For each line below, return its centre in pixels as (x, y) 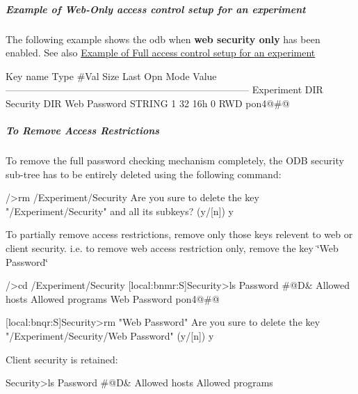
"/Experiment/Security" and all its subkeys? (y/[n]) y (120, 211)
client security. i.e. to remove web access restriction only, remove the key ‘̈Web (172, 248)
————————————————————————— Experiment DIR (164, 89)
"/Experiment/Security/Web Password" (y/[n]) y (110, 336)
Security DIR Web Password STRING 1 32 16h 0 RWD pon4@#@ (148, 103)
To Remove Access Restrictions (83, 131)
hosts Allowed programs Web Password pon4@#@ (113, 298)
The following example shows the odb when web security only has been (163, 39)
